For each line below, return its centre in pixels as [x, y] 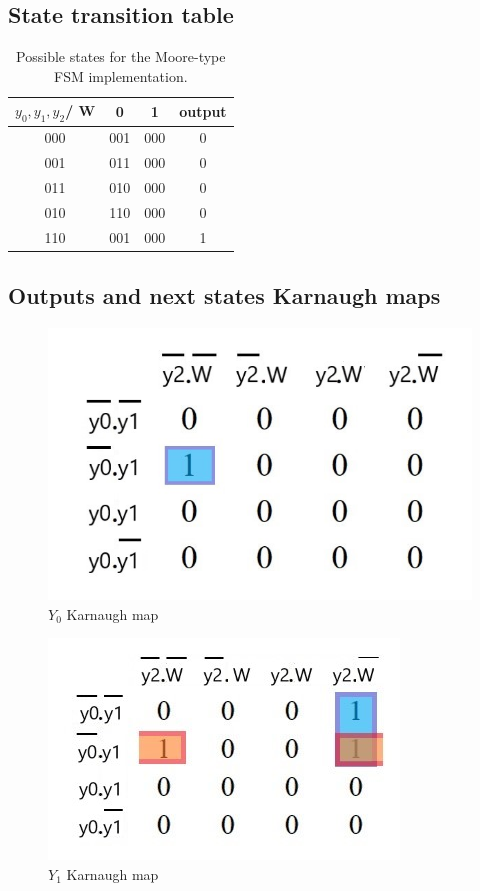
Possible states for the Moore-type [121, 56]
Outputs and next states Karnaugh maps [224, 295]
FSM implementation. [121, 75]
